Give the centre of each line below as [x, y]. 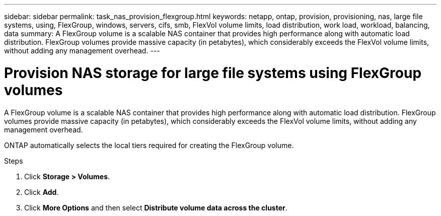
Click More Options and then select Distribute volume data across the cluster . [156, 207]
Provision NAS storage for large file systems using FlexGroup [213, 73]
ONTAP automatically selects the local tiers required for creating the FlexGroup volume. [149, 145]
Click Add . [42, 192]
